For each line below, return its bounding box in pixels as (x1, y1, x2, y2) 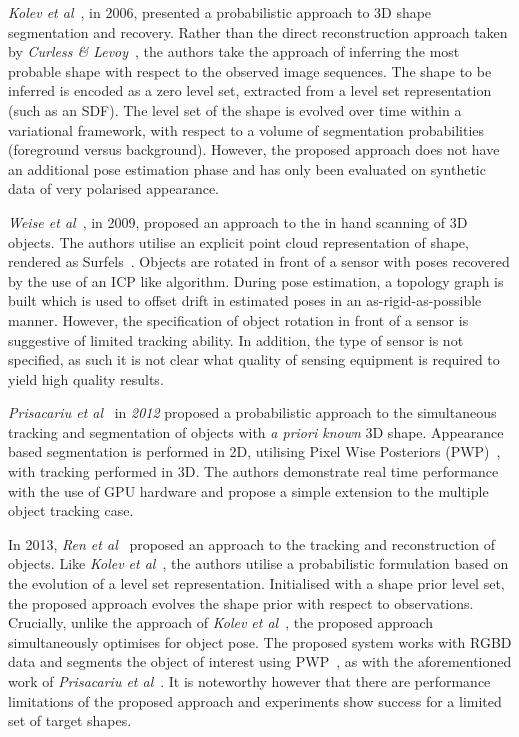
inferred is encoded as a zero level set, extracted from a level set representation (8, 80, 492, 101)
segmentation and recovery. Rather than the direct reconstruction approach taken (8, 21, 508, 42)
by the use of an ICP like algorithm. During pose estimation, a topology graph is (8, 270, 504, 291)
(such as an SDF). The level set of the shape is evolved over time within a (8, 99, 462, 120)
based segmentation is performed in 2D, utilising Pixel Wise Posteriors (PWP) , (8, 441, 501, 462)
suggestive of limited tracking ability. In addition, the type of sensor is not (8, 329, 464, 350)
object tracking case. (8, 500, 134, 521)
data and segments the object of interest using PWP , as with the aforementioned (8, 651, 512, 672)
